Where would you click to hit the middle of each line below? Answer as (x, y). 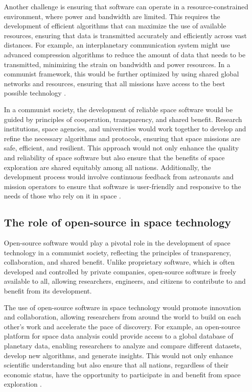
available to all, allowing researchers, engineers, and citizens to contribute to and (125, 281)
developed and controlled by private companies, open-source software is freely (120, 271)
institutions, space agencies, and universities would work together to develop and (125, 129)
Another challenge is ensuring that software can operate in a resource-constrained (126, 6)
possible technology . (35, 93)
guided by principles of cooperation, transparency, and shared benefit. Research (123, 119)
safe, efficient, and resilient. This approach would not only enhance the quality (121, 148)
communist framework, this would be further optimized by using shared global (122, 74)
